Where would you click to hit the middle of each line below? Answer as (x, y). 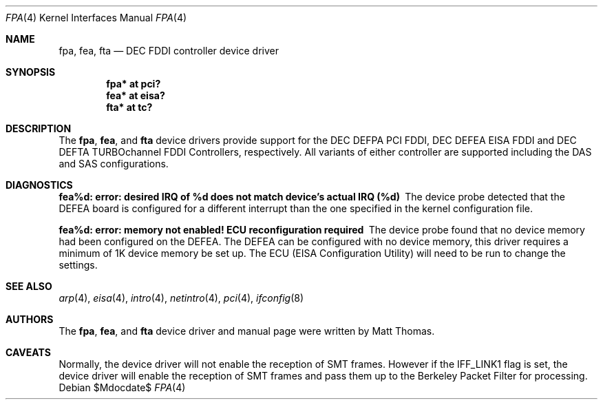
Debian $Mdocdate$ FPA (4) (122, 387)
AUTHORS (30, 319)
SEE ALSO (29, 286)
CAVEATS (28, 352)
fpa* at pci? (134, 84)
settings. (78, 265)
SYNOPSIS (31, 72)
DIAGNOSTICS (39, 185)
